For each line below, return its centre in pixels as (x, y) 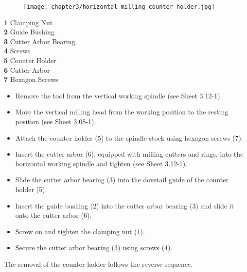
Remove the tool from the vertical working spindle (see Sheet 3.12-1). (119, 95)
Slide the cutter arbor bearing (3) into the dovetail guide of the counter (122, 180)
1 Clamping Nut (28, 22)
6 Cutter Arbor (27, 70)
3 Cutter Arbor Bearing (40, 41)
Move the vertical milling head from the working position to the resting (122, 112)
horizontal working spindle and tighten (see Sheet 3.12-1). (101, 163)
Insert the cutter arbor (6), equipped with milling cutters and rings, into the (129, 154)
